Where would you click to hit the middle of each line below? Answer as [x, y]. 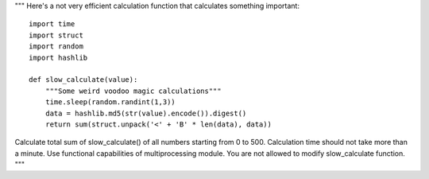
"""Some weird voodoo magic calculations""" [133, 91]
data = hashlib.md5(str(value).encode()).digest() [146, 113]
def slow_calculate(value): [83, 80]
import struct [56, 35]
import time [52, 24]
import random [56, 47]
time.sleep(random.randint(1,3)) [110, 102]
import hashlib [58, 57]
